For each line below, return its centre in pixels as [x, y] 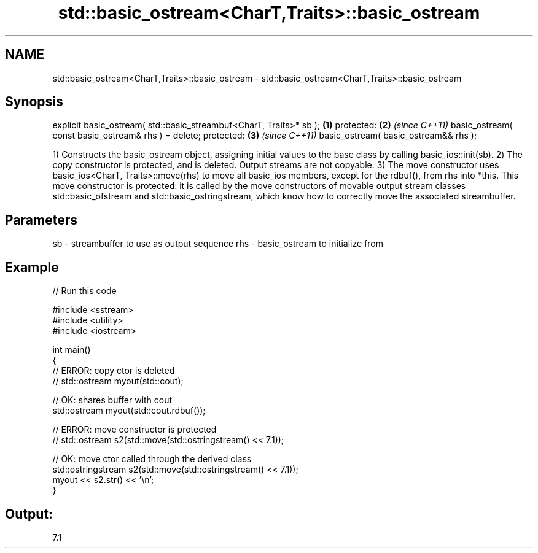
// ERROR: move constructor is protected [134, 430]
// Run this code [84, 291]
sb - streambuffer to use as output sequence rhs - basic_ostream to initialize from [218, 244]
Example [32, 267]
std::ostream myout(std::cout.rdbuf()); [129, 411]
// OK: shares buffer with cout [112, 400]
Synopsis [34, 102]
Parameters [41, 220]
